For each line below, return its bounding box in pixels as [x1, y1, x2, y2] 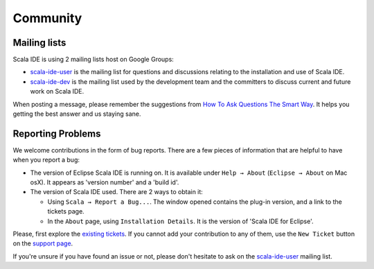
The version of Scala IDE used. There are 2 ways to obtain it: [30, 188, 204, 196]
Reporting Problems [12, 128, 101, 139]
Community [12, 10, 82, 26]
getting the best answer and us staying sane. [12, 110, 141, 118]
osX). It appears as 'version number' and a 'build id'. [30, 178, 179, 186]
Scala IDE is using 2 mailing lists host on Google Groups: [12, 55, 175, 64]
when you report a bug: [12, 156, 80, 164]
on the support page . [12, 239, 73, 248]
